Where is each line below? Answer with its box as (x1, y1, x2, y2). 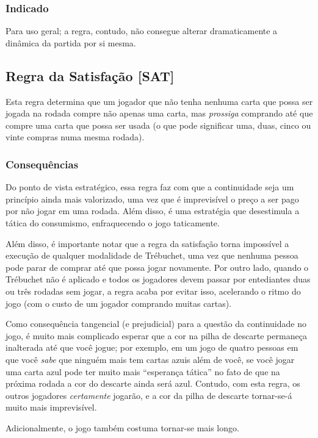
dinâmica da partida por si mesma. (5, 36, 136, 49)
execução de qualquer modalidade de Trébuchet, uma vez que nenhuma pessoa (5, 249, 298, 262)
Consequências (5, 156, 79, 171)
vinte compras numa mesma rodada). (5, 131, 145, 143)
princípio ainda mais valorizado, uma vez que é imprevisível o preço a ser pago (5, 192, 299, 205)
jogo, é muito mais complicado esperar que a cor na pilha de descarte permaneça (5, 329, 307, 342)
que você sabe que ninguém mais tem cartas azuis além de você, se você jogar (5, 353, 295, 365)
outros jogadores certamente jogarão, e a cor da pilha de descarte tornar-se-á (5, 389, 292, 401)
